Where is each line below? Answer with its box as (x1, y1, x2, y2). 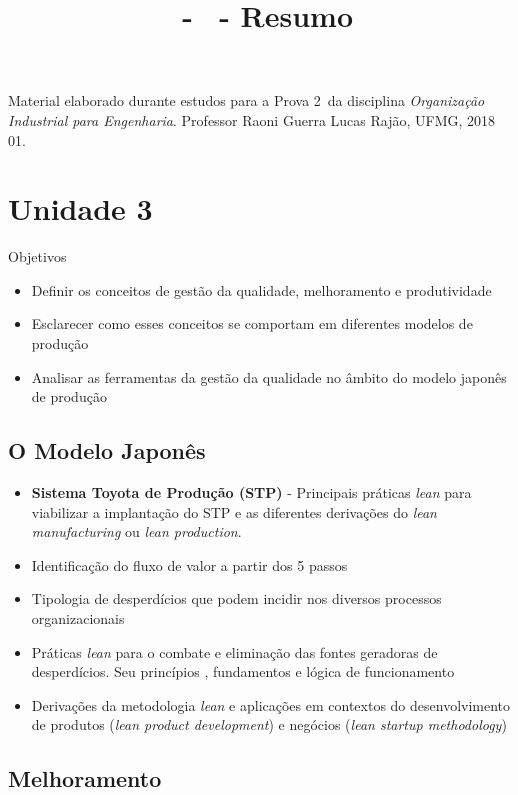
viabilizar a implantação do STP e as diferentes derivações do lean (31, 501, 437, 522)
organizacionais (31, 608, 125, 629)
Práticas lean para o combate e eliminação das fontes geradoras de (31, 641, 438, 662)
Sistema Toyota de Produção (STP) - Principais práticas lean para (31, 482, 472, 503)
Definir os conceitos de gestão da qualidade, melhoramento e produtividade (31, 279, 492, 300)
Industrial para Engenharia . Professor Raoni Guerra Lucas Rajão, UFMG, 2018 (8, 109, 496, 130)
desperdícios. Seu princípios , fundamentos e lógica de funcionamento (31, 661, 455, 682)
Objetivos (8, 246, 67, 267)
